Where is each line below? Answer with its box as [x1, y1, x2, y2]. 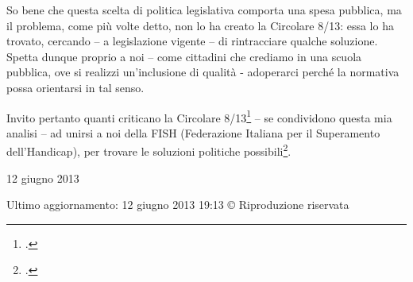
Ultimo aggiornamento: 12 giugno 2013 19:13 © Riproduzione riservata [6, 196, 349, 213]
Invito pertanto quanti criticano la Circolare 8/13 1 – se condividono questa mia [6, 106, 392, 126]
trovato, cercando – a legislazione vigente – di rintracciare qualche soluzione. [6, 33, 378, 49]
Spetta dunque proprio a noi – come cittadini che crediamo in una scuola [6, 48, 362, 64]
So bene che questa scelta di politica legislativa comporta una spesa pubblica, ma [6, 2, 402, 17]
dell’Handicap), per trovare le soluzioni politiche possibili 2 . [6, 141, 291, 160]
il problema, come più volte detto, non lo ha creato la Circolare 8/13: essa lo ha [6, 17, 394, 33]
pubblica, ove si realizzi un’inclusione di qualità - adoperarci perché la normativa [6, 64, 399, 80]
